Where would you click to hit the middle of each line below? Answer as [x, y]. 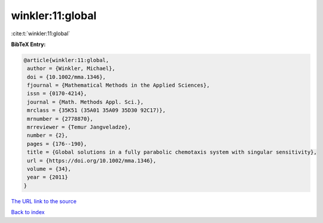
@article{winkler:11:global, [66, 60]
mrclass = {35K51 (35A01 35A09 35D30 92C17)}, [96, 110]
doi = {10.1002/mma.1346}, [66, 77]
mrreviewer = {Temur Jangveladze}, [79, 127]
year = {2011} [48, 177]
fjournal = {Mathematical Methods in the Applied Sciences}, [118, 85]
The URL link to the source [44, 201]
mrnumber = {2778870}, [60, 119]
